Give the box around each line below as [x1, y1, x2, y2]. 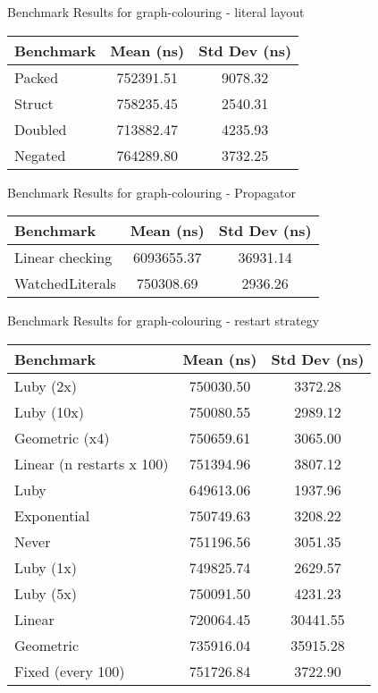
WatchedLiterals [14, 273, 116, 294]
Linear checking [14, 247, 113, 268]
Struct [14, 92, 54, 114]
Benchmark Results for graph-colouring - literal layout [7, 3, 305, 21]
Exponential [14, 504, 90, 526]
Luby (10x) [14, 401, 85, 422]
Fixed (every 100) [14, 660, 125, 681]
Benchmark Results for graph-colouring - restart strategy [7, 311, 320, 330]
